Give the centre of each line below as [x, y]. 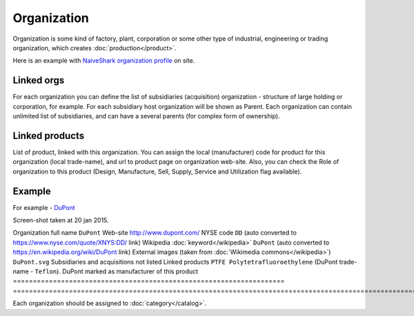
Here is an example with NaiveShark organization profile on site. [104, 61]
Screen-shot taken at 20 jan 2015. [61, 220]
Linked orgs [39, 80]
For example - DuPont [44, 207]
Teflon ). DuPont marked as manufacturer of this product [117, 271]
